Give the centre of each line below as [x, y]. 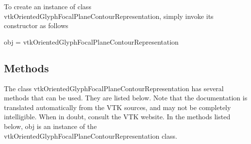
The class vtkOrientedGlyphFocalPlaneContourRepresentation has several [114, 88]
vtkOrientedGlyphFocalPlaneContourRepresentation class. [91, 136]
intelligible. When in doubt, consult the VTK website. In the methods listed [117, 117]
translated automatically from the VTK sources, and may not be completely [117, 107]
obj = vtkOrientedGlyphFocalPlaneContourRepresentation [91, 41]
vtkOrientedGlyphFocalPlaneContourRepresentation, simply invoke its [109, 16]
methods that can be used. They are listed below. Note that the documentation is [126, 98]
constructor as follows [36, 25]
